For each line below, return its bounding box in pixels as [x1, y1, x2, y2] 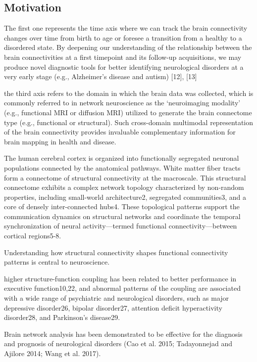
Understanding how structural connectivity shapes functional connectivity [4, 247, 228, 257]
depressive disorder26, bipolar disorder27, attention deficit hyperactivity [4, 302, 222, 313]
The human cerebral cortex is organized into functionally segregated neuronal [4, 153, 239, 163]
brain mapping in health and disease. [4, 136, 116, 146]
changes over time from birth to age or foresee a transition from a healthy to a [4, 32, 242, 43]
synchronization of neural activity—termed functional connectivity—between [4, 221, 237, 231]
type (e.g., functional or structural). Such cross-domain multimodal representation [4, 117, 254, 127]
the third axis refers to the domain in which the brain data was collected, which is [4, 88, 254, 98]
